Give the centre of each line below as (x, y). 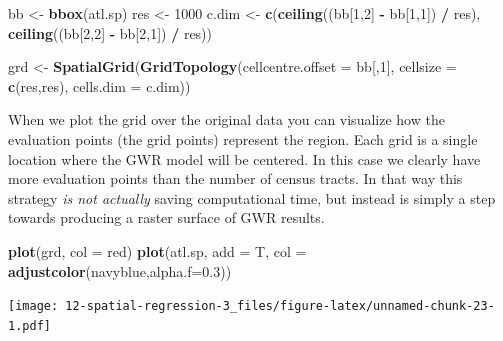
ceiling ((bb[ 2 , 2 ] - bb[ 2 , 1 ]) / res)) (110, 32)
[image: (33, 306)
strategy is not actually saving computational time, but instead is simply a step (252, 197)
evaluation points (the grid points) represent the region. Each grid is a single (243, 138)
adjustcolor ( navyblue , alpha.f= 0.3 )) (120, 270)
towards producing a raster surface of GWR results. (166, 217)
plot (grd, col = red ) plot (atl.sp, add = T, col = (157, 250)
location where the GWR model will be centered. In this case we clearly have (244, 158)
